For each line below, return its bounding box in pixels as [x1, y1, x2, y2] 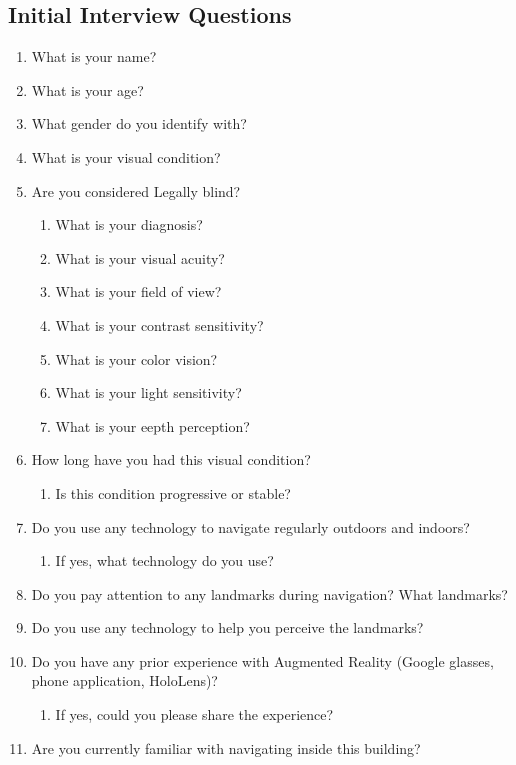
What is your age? [31, 79, 144, 100]
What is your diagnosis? [55, 214, 203, 235]
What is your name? [31, 46, 157, 67]
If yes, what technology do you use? [55, 550, 274, 571]
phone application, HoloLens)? [31, 670, 218, 691]
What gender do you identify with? [31, 113, 247, 134]
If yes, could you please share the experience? [55, 704, 334, 725]
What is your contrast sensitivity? [55, 314, 264, 335]
